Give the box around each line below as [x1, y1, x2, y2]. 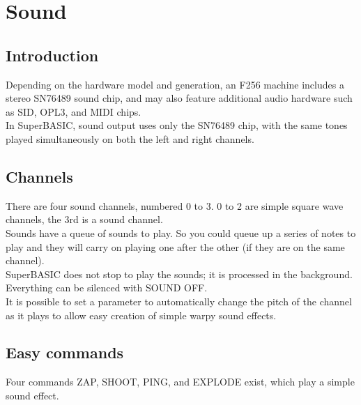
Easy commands [6, 342, 124, 363]
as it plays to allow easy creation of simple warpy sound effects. [6, 307, 277, 322]
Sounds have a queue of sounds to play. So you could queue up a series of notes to [6, 225, 356, 240]
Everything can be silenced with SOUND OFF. [6, 280, 208, 295]
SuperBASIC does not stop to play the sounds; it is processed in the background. [6, 266, 353, 281]
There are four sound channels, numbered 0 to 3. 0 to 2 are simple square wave [6, 198, 344, 213]
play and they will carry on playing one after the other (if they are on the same [6, 239, 345, 254]
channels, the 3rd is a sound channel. [6, 212, 163, 227]
